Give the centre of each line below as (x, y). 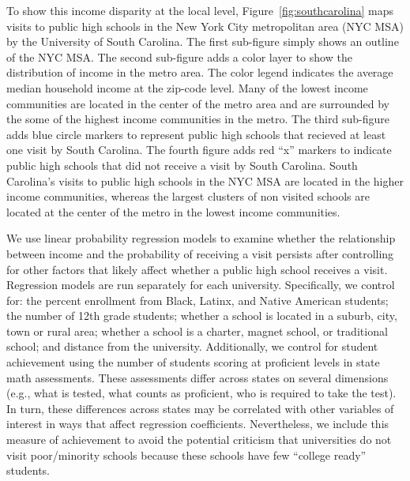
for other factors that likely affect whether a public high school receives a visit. (197, 269)
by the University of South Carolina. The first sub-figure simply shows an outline (203, 41)
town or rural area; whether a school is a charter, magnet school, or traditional (197, 331)
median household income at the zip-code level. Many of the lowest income (187, 87)
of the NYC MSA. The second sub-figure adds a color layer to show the (179, 56)
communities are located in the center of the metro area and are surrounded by (198, 103)
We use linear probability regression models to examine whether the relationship (201, 238)
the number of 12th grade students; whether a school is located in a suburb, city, (202, 316)
